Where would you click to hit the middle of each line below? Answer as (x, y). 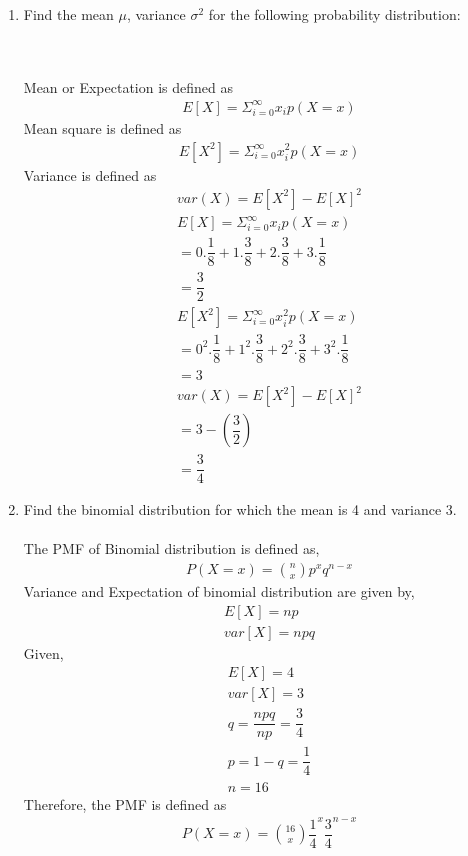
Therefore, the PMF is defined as (125, 803)
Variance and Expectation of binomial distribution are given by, (219, 591)
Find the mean (68, 14)
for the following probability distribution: (334, 14)
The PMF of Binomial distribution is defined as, (171, 548)
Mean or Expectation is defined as (128, 86)
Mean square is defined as (102, 127)
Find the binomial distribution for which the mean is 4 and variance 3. (240, 509)
